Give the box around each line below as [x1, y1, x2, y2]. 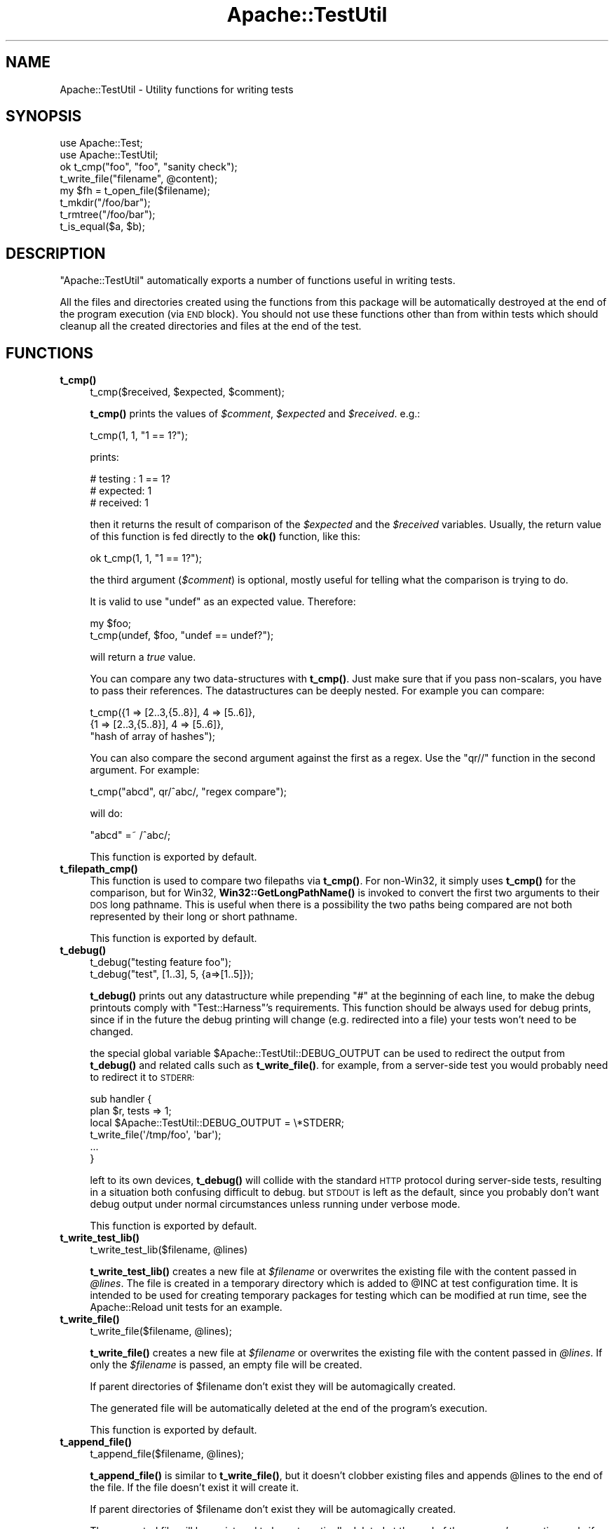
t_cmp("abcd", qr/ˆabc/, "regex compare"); [90, 786, 287, 798]
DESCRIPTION [6, 244, 106, 262]
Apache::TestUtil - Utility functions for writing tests [60, 83, 294, 95]
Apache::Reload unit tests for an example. [90, 1301, 282, 1314]
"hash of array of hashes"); [90, 730, 215, 743]
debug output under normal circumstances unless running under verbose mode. [90, 1198, 460, 1211]
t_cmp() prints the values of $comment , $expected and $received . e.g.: [90, 407, 421, 420]
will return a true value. [90, 651, 196, 664]
